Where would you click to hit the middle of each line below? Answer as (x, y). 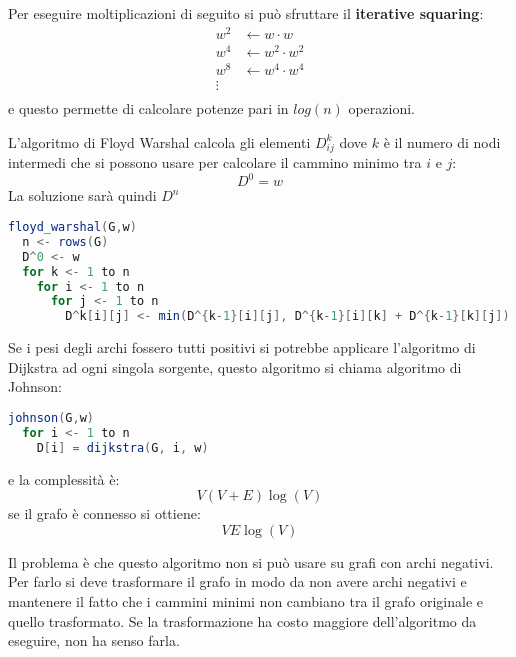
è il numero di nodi (442, 141)
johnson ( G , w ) (51, 417)
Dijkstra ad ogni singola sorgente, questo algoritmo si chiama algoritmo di (235, 366)
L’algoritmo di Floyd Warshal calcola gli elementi (159, 141)
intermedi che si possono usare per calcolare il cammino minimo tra (215, 162)
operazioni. (381, 107)
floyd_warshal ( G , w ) (72, 227)
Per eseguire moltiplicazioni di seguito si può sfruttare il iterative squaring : (246, 13)
